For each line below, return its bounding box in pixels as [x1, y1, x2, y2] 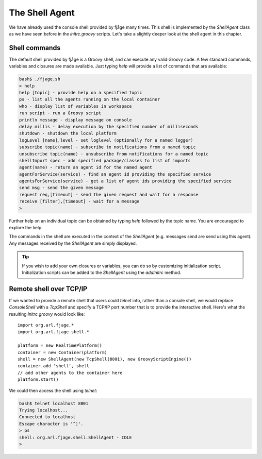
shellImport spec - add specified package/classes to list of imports [19, 158, 191, 163]
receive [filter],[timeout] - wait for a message [19, 199, 140, 204]
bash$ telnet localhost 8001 [19, 401, 89, 406]
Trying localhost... [19, 407, 68, 413]
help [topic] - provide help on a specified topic [19, 90, 143, 95]
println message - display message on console [19, 117, 132, 122]
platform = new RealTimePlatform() [17, 343, 102, 348]
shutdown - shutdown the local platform [19, 131, 116, 136]
